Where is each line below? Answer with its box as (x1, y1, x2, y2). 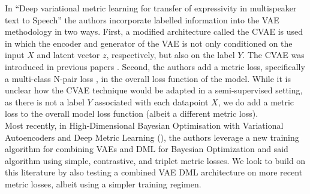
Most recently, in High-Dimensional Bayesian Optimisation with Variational (5, 119, 284, 131)
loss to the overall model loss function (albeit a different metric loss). (5, 107, 258, 120)
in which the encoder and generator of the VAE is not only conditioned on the (5, 37, 293, 49)
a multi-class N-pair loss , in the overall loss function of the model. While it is (5, 72, 291, 84)
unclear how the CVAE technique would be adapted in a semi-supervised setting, (5, 84, 303, 96)
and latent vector (37, 48, 100, 61)
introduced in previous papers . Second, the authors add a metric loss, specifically (5, 60, 305, 72)
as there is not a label (5, 95, 85, 108)
